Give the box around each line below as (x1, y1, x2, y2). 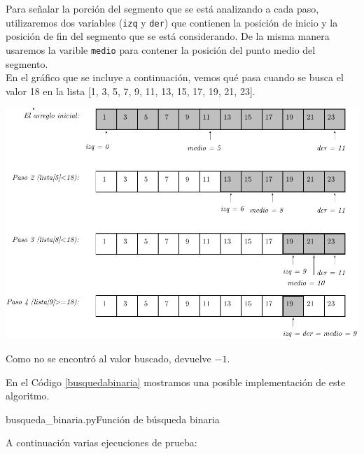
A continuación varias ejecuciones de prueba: (6, 435, 197, 450)
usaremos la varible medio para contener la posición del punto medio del (6, 42, 316, 57)
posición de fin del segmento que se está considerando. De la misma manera (6, 29, 330, 43)
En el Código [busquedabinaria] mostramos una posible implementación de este (6, 374, 346, 389)
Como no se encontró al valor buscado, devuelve (6, 351, 211, 365)
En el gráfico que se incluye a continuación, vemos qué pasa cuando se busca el (6, 70, 344, 85)
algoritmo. (6, 388, 50, 403)
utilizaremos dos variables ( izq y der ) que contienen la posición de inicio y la (6, 15, 338, 29)
